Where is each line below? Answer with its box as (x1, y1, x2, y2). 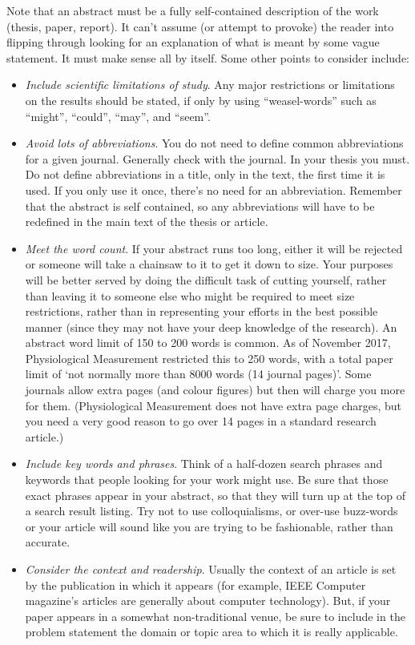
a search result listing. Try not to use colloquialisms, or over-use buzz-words (25, 502, 398, 519)
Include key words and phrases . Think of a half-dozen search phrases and (25, 455, 383, 472)
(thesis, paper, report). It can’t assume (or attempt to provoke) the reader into (6, 18, 394, 34)
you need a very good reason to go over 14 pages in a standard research (25, 413, 377, 429)
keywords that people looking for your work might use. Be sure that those (25, 471, 389, 488)
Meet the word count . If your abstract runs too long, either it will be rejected (25, 240, 403, 256)
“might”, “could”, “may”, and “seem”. (25, 107, 211, 124)
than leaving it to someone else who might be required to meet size (25, 287, 355, 304)
